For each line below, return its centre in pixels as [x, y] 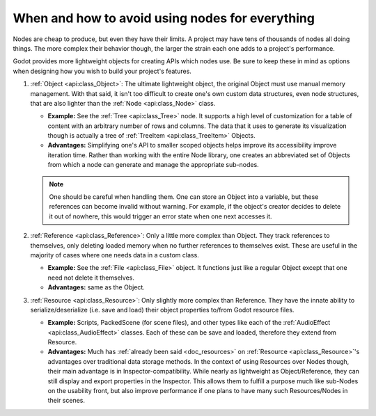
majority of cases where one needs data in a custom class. [115, 255]
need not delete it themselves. [91, 278]
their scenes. [66, 401]
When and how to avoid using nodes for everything [164, 18]
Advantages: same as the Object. [96, 287]
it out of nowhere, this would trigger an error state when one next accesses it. [160, 216]
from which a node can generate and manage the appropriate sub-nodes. [153, 165]
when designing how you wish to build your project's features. [102, 71]
